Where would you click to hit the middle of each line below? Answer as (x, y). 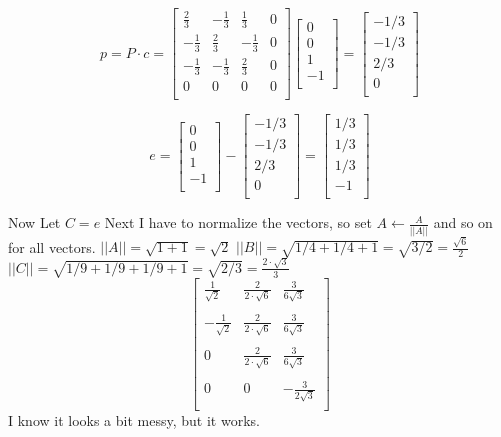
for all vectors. (52, 246)
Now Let (34, 222)
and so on (463, 222)
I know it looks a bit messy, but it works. (134, 419)
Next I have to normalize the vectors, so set (238, 222)
